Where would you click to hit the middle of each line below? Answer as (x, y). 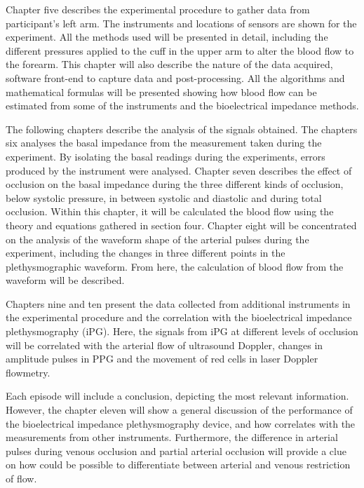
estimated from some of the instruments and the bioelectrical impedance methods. (182, 106)
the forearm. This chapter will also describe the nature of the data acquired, (169, 64)
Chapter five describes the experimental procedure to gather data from (158, 9)
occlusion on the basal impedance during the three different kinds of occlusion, (175, 184)
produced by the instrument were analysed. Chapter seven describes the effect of (179, 170)
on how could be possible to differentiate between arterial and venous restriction (178, 465)
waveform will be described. (65, 280)
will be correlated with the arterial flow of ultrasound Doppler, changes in (164, 345)
